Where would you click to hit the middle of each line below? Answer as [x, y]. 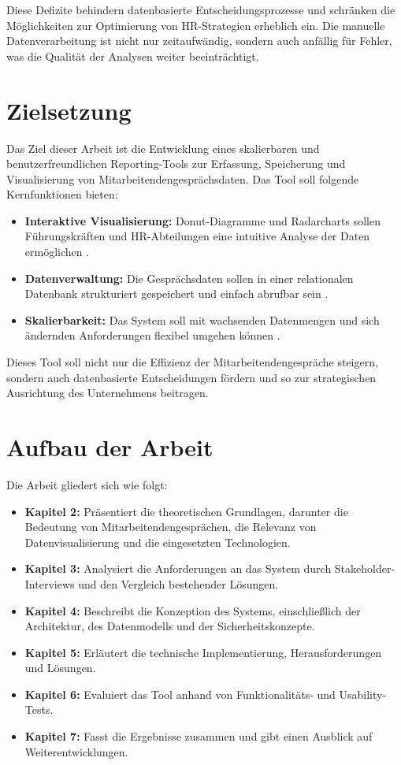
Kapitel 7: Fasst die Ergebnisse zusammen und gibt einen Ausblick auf [199, 736]
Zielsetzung [69, 110]
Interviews [50, 583]
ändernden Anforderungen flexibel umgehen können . [152, 335]
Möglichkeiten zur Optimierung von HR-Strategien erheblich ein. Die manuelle [196, 25]
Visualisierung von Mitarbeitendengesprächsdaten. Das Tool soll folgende [183, 178]
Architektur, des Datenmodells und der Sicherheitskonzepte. [170, 626]
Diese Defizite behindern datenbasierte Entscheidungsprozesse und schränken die [201, 9]
